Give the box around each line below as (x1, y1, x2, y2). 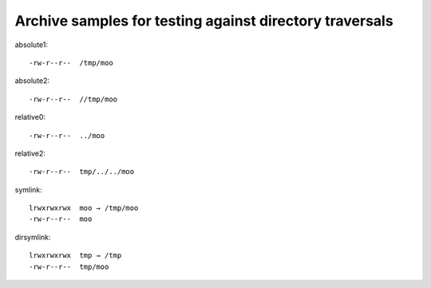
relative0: (14, 112, 46, 122)
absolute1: (14, 40, 48, 49)
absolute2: (14, 76, 50, 85)
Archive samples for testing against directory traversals (14, 12, 394, 30)
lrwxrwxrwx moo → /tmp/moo (29, 203, 139, 213)
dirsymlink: (14, 232, 51, 242)
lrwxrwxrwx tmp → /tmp (29, 251, 122, 260)
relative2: (14, 148, 45, 158)
